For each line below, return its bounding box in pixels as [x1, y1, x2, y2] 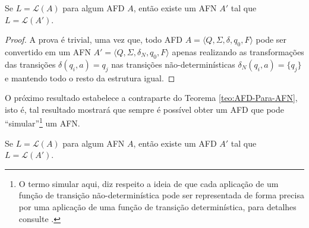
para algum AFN [62, 137, 125, 149]
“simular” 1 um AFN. [5, 115, 80, 129]
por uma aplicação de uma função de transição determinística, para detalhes [18, 200, 297, 213]
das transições [5, 58, 56, 70]
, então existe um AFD [133, 137, 217, 149]
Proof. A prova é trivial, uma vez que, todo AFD [5, 33, 183, 46]
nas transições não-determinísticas [111, 58, 235, 70]
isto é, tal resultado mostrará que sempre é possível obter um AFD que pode [5, 103, 285, 115]
